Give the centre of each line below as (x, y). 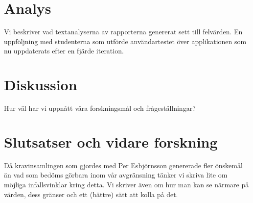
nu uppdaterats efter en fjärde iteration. (64, 51)
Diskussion (41, 85)
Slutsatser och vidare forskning (111, 141)
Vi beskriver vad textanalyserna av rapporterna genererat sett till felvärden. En (123, 32)
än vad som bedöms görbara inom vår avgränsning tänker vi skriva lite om (116, 175)
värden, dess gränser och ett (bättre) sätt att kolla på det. (91, 194)
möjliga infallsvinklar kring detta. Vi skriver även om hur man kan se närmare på (126, 184)
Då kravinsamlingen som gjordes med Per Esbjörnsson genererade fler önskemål (123, 165)
